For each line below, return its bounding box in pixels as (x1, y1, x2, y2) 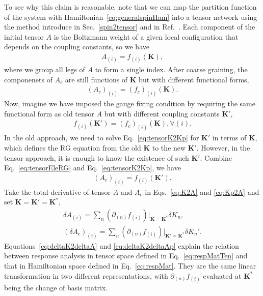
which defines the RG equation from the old (4, 142, 141, 153)
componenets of (4, 74, 52, 84)
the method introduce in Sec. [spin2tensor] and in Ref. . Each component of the (4, 21, 255, 32)
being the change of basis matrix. (4, 282, 108, 292)
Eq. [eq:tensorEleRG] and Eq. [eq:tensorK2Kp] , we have (4, 162, 181, 173)
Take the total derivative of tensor (4, 186, 111, 197)
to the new (152, 142, 186, 153)
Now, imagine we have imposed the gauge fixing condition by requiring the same (4, 98, 255, 109)
